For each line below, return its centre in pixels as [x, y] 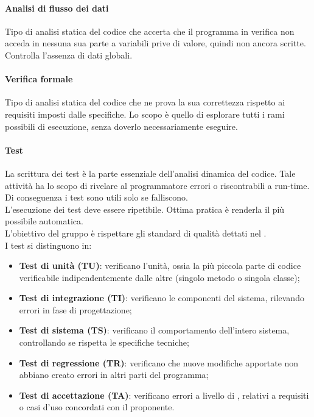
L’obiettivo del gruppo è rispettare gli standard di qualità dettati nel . [136, 233]
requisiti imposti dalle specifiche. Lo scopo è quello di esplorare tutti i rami [145, 114]
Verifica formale [39, 79]
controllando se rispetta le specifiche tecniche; [104, 342]
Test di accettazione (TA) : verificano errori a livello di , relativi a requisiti [164, 395]
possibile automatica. [44, 221]
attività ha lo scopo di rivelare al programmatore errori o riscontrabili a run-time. [157, 185]
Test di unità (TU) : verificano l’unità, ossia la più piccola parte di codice [160, 266]
